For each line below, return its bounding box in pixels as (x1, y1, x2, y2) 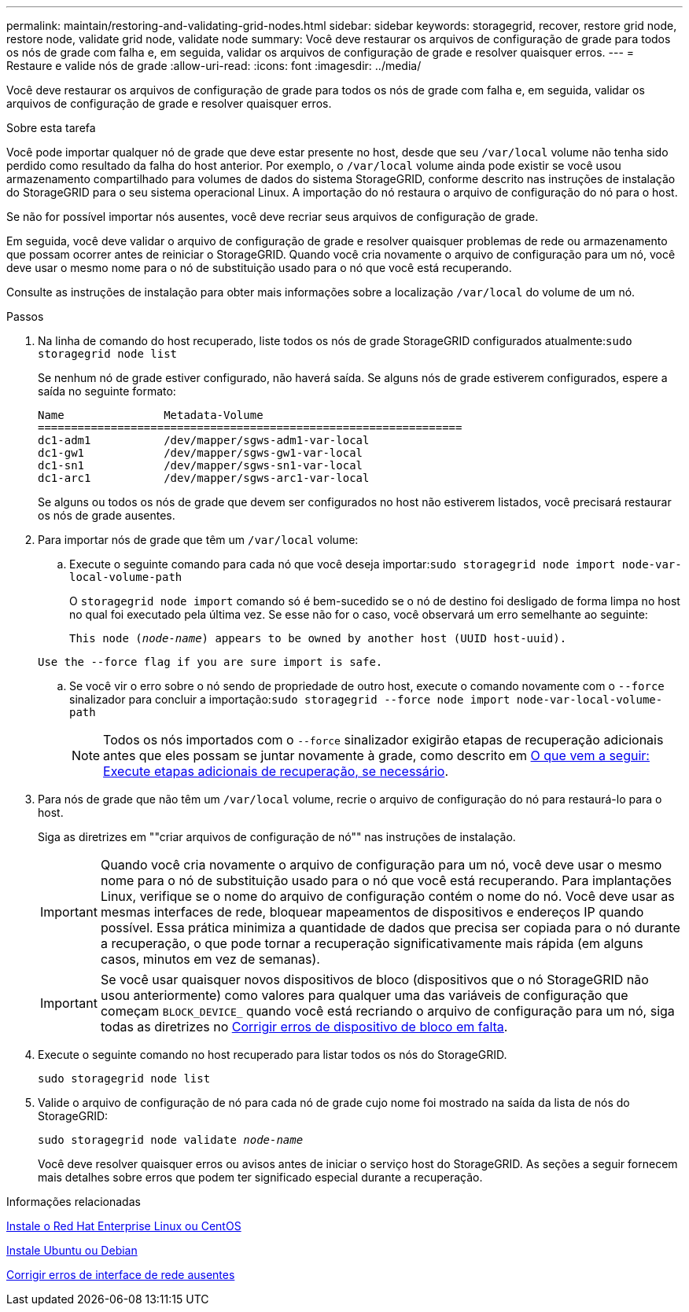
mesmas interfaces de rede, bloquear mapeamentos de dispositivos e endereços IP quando (100, 904, 644, 920)
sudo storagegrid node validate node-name (38, 1134, 304, 1146)
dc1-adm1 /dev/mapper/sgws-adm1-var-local (38, 434, 370, 447)
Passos (6, 310, 44, 323)
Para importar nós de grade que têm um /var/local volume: (38, 533, 359, 546)
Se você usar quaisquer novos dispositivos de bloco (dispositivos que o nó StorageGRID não (100, 972, 649, 987)
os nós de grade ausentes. (38, 509, 175, 522)
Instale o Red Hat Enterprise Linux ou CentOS (6, 1219, 241, 1233)
